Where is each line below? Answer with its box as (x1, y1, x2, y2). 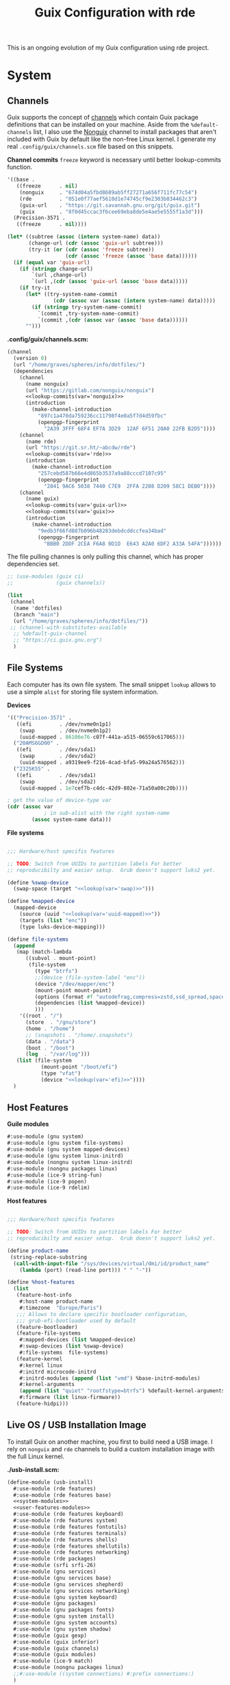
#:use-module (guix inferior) (13, 1638, 99, 1645)
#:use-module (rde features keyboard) (13, 1510, 125, 1518)
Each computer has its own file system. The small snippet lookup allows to (7, 680, 216, 689)
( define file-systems (7, 936, 69, 943)
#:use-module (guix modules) (13, 1651, 97, 1658)
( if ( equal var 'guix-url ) (13, 259, 90, 266)
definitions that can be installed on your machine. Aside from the (7, 120, 190, 129)
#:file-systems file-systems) (19, 1349, 109, 1357)
